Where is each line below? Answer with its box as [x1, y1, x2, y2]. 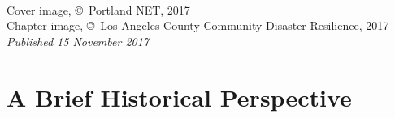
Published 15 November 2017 [7, 32, 150, 49]
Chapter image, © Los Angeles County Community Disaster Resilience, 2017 [7, 17, 389, 34]
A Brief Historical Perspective [7, 80, 352, 113]
